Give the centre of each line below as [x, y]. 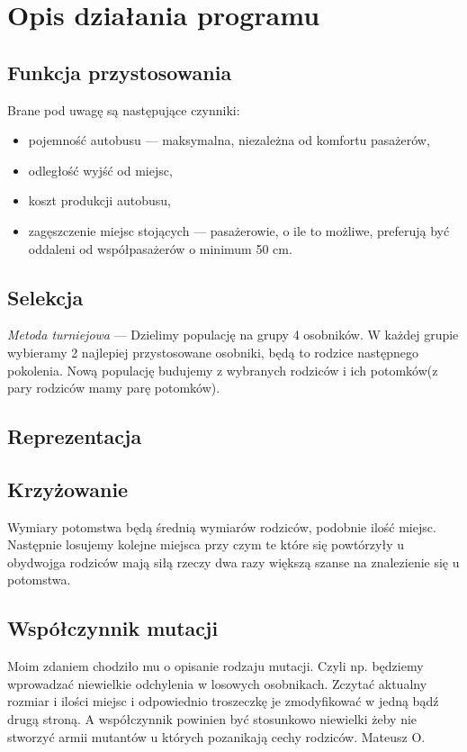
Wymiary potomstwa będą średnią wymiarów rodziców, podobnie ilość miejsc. [222, 526]
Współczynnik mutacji [113, 628]
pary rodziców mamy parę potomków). [114, 388]
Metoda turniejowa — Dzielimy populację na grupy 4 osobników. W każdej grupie [233, 335]
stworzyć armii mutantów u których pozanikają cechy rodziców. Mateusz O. [216, 736]
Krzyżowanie [68, 489]
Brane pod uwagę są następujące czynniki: [124, 109]
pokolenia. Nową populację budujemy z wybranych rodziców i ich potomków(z [223, 370]
